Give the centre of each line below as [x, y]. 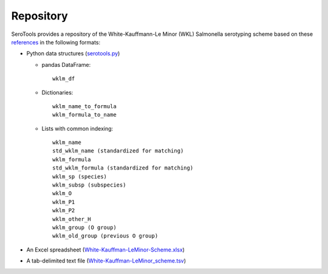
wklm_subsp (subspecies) [89, 185]
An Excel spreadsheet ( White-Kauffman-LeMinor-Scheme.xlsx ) [106, 250]
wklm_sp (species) [80, 176]
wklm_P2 [64, 211]
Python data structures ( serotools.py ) [73, 53]
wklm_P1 [64, 202]
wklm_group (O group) [84, 227]
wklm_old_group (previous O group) [105, 236]
